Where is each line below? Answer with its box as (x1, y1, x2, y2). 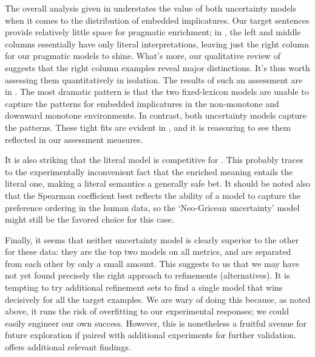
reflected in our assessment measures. (5, 133, 143, 145)
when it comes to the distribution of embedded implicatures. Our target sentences (5, 13, 310, 26)
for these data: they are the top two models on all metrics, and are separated (5, 245, 291, 258)
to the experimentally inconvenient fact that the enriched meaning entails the (5, 165, 293, 178)
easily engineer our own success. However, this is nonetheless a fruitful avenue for (5, 316, 307, 329)
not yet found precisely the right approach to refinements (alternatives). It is (5, 269, 290, 282)
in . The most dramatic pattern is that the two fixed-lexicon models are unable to (5, 85, 309, 98)
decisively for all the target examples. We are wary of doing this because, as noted (5, 293, 311, 305)
